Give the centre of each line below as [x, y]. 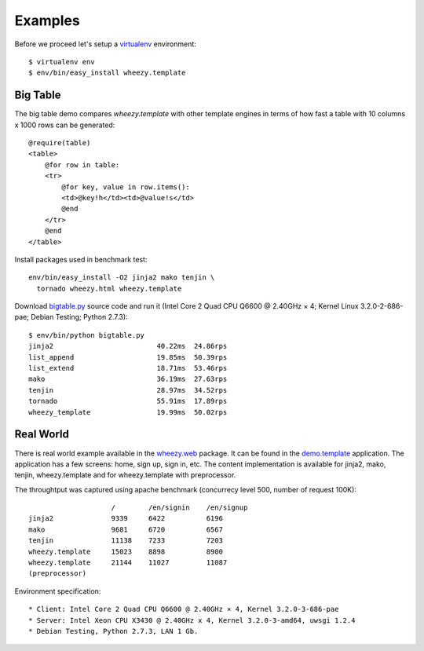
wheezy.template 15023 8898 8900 [126, 551]
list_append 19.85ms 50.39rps [128, 357]
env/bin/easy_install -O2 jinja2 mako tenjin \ [122, 278]
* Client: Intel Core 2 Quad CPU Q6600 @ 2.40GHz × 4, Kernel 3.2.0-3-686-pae [184, 609]
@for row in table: [82, 165]
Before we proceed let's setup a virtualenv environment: [105, 44]
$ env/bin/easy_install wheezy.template [107, 73]
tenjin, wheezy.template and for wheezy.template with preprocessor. [125, 475]
